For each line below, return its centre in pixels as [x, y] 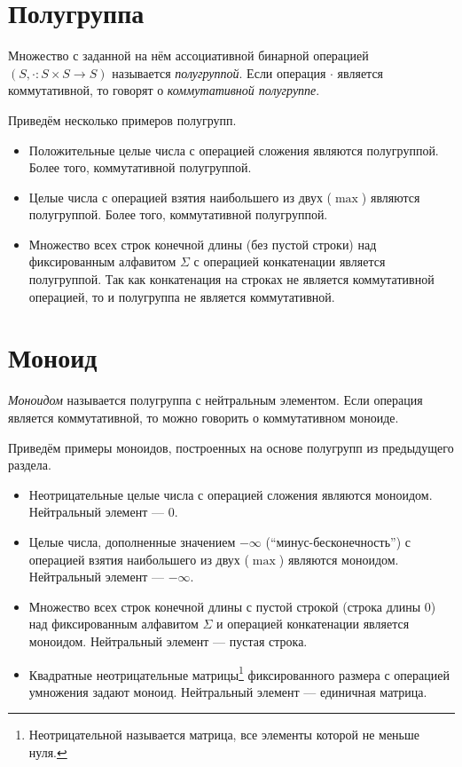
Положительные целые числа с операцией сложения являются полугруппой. [234, 150]
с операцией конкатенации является [290, 261]
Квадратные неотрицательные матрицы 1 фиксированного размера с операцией [239, 673]
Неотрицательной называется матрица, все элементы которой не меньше [224, 735]
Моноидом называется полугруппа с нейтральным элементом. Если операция [215, 400]
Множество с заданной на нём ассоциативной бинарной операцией [188, 55]
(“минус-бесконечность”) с [338, 541]
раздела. [30, 465]
